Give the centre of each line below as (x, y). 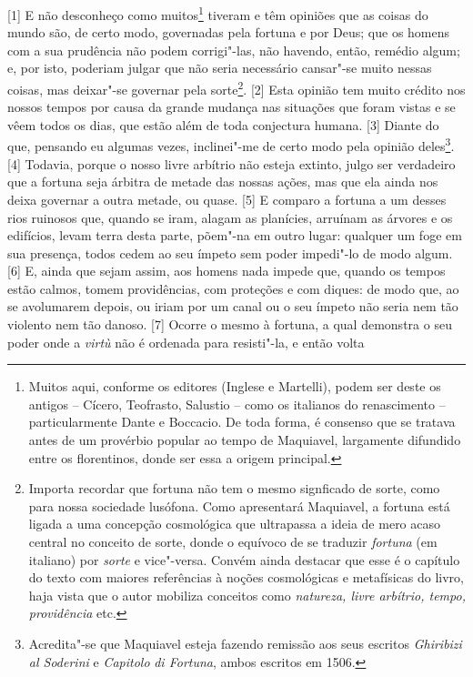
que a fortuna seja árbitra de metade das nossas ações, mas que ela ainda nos (223, 182)
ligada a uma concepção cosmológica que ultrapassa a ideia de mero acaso (235, 524)
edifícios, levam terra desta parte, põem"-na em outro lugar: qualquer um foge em (235, 235)
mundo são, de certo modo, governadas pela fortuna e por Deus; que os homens (229, 32)
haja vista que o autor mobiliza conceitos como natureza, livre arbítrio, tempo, (247, 595)
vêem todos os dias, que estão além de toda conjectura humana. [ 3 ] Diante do (223, 124)
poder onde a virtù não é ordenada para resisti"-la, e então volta (186, 342)
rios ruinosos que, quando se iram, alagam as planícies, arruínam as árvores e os (230, 217)
